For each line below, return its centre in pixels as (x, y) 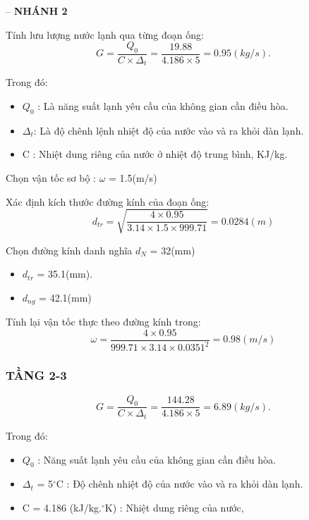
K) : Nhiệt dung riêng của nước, (174, 507)
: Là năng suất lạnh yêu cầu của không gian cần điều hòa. (163, 106)
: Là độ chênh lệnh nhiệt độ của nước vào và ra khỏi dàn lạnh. (169, 130)
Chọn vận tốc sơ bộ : (51, 178)
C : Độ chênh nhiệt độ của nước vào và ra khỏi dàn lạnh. (180, 484)
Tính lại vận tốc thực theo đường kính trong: (103, 322)
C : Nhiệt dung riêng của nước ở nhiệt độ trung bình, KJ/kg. (155, 154)
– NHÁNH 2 (37, 11)
